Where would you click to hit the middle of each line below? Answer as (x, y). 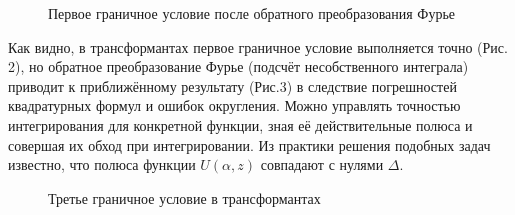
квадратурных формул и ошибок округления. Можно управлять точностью (234, 105)
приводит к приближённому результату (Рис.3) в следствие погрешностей (232, 85)
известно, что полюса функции (102, 164)
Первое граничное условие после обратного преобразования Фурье (252, 13)
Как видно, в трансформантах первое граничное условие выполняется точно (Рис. (258, 46)
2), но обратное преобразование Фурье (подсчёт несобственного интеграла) (238, 66)
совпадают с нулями (322, 164)
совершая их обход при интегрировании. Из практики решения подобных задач (249, 144)
